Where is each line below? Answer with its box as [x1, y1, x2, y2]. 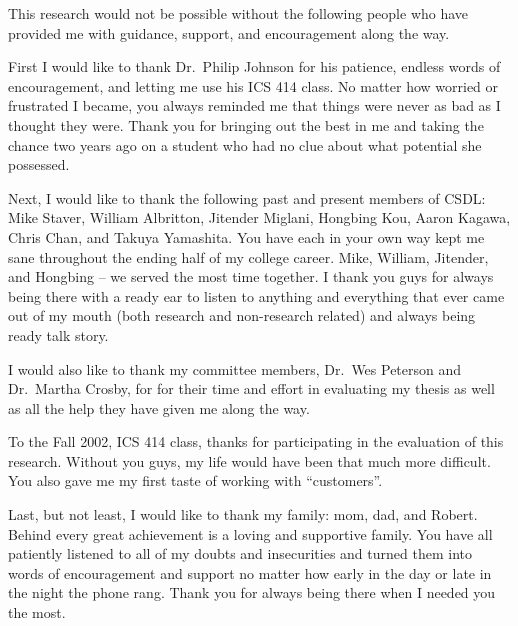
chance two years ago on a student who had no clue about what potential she [8, 134, 482, 155]
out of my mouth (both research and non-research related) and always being [8, 305, 476, 326]
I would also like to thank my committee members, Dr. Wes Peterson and [8, 358, 462, 379]
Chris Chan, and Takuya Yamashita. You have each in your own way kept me [8, 226, 485, 247]
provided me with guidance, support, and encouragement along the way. [8, 22, 450, 43]
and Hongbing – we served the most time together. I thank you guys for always [8, 266, 494, 287]
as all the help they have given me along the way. [8, 397, 310, 418]
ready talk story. [8, 324, 109, 345]
